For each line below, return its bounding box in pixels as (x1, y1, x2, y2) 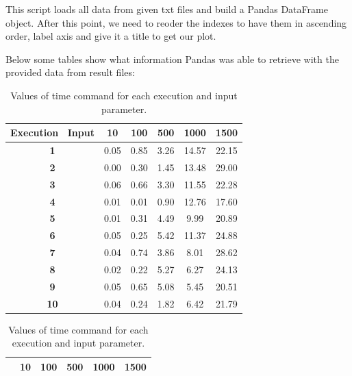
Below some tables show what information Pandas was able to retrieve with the (5, 51, 339, 66)
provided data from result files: (5, 65, 135, 79)
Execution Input (10, 125, 95, 140)
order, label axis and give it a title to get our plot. (5, 29, 216, 43)
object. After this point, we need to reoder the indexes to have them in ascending (5, 15, 347, 29)
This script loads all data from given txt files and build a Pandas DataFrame (5, 2, 328, 16)
